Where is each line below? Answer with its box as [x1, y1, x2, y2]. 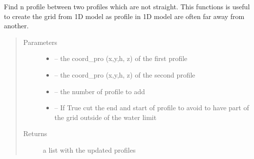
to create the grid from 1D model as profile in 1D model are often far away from [4, 11, 245, 21]
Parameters [23, 37, 57, 47]
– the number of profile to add [54, 86, 145, 96]
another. [4, 20, 29, 31]
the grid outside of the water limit [54, 112, 157, 122]
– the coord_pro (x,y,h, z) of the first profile [54, 53, 188, 63]
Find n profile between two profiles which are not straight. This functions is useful [4, 1, 250, 11]
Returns [23, 128, 47, 139]
